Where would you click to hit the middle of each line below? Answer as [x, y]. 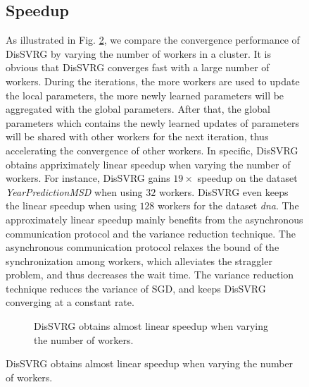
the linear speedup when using [71, 205]
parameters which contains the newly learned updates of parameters [152, 122]
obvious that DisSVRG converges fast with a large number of [138, 67]
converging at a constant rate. [70, 302]
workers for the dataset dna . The [228, 205]
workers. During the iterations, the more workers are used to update [153, 81]
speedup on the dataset [247, 178]
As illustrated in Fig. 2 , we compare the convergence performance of [153, 40]
